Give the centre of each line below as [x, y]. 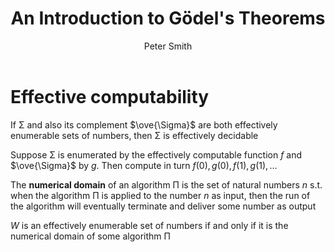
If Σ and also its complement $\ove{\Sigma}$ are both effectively [144, 124]
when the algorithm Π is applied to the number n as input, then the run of [160, 195]
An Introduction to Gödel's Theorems [168, 18]
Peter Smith [168, 46]
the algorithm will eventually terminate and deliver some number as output [163, 206]
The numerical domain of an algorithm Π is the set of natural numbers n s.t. [166, 184]
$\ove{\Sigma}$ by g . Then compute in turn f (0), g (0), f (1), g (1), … [144, 165]
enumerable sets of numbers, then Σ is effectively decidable [134, 135]
